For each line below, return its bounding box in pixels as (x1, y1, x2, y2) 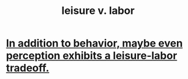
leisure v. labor (61, 4, 135, 17)
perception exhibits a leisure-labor (6, 49, 177, 62)
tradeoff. (6, 62, 50, 75)
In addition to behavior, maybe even (6, 37, 183, 50)
